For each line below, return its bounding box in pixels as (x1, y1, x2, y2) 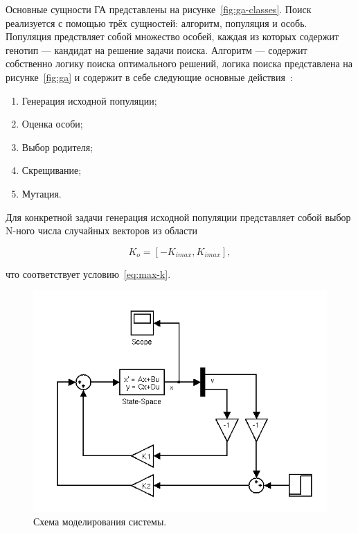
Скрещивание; (21, 163, 82, 177)
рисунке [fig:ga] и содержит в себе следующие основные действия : (6, 69, 293, 84)
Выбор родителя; (21, 139, 93, 154)
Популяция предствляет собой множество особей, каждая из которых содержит (6, 29, 339, 44)
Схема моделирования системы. (33, 514, 167, 528)
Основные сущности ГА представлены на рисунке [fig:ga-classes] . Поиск (6, 2, 312, 16)
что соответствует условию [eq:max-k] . (6, 266, 171, 281)
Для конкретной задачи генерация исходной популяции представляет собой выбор (6, 209, 351, 224)
